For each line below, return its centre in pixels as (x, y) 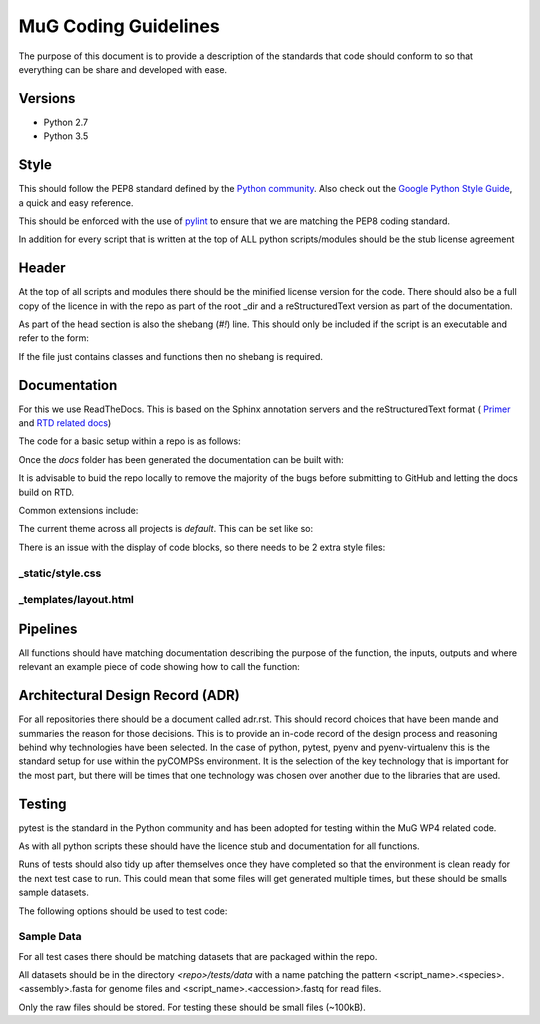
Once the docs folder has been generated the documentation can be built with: (181, 459)
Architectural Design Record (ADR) (129, 695)
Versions (47, 98)
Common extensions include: (78, 511)
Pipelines (48, 628)
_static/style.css (60, 573)
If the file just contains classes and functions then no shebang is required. (171, 356)
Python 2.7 (66, 122)
